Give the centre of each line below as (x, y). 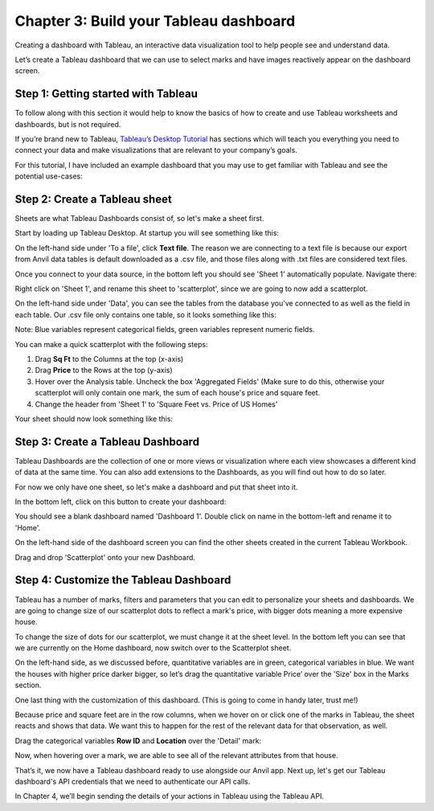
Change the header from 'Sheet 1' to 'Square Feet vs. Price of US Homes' (156, 404)
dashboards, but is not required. (68, 124)
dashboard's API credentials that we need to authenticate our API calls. (133, 781)
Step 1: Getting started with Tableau (106, 94)
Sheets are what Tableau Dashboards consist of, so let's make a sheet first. (139, 219)
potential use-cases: (49, 176)
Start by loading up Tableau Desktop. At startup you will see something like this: (147, 233)
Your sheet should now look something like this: (94, 419)
